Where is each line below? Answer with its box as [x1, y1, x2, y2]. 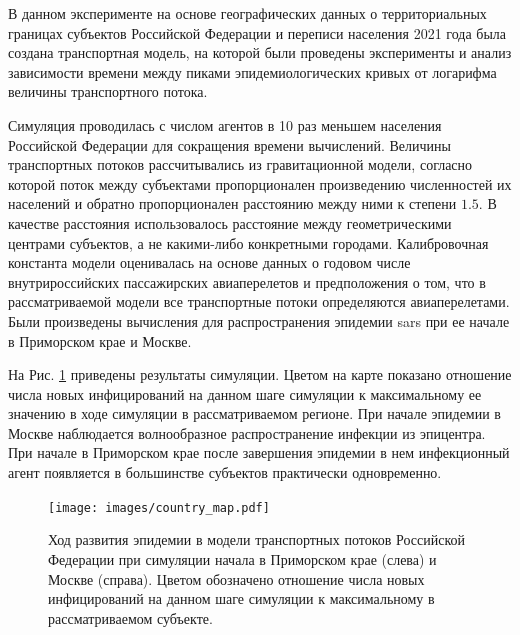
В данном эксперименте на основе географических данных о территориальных [8, 3, 487, 23]
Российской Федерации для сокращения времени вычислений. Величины [8, 134, 451, 155]
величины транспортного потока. [8, 81, 208, 102]
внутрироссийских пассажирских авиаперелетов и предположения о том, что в [8, 271, 486, 292]
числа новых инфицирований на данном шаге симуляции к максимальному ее [8, 383, 482, 404]
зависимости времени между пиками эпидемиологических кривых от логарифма [8, 61, 497, 82]
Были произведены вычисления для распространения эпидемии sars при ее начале [8, 310, 510, 331]
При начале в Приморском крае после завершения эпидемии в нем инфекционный [8, 442, 510, 463]
